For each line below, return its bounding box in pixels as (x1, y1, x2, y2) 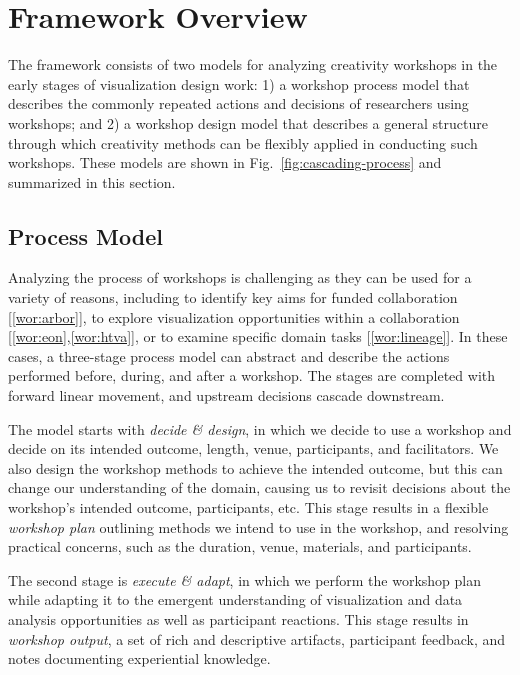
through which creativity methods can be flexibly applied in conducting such (8, 132, 478, 153)
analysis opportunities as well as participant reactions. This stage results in (8, 608, 469, 629)
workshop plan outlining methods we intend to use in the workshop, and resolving (8, 516, 509, 537)
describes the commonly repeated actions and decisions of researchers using (8, 93, 469, 114)
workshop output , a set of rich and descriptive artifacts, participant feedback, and (8, 628, 506, 649)
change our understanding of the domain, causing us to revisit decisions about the (8, 477, 511, 498)
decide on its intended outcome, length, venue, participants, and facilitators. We (8, 438, 499, 459)
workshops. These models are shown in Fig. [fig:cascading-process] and (8, 152, 442, 173)
